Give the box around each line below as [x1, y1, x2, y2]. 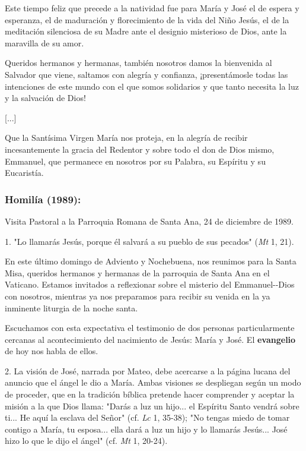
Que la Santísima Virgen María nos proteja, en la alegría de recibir [5, 131, 248, 144]
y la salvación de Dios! [5, 92, 86, 104]
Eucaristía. [5, 166, 44, 179]
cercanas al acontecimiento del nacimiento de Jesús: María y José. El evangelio [5, 333, 296, 345]
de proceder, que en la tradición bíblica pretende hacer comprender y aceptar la [5, 388, 295, 400]
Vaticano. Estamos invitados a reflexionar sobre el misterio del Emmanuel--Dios [5, 278, 295, 291]
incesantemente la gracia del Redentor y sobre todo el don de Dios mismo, [5, 143, 275, 155]
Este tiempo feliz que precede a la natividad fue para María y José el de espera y [5, 2, 299, 14]
